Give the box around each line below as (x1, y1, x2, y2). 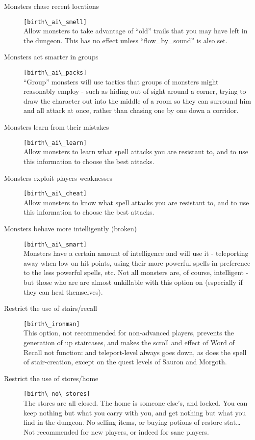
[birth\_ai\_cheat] (24, 190, 87, 197)
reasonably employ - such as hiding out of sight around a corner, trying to (24, 86, 246, 96)
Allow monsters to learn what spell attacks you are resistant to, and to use (24, 146, 248, 157)
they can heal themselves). (24, 286, 103, 297)
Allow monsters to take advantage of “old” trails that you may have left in (24, 26, 248, 36)
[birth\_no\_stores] (24, 390, 91, 398)
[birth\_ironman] (24, 320, 80, 328)
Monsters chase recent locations (4, 1, 99, 11)
